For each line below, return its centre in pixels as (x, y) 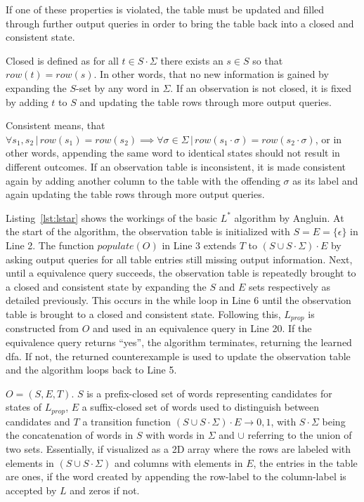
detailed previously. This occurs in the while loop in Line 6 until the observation (178, 300)
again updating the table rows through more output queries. (135, 194)
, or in (329, 139)
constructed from (42, 328)
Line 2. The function (50, 245)
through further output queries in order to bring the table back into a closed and (180, 23)
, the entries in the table (305, 462)
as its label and (325, 180)
